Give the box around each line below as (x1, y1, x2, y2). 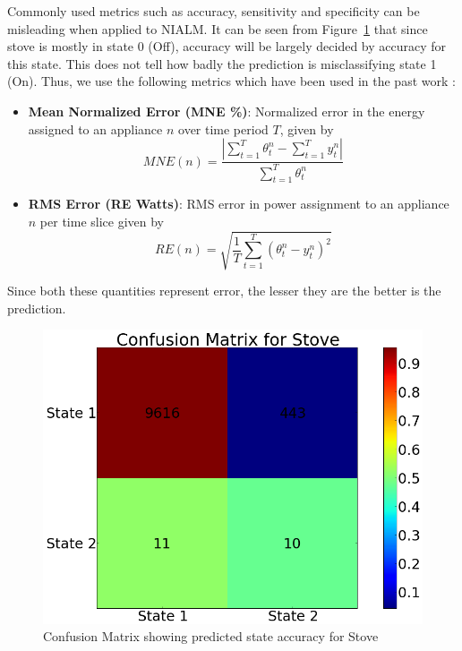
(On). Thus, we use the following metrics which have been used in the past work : (7, 72, 456, 90)
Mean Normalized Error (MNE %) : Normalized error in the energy (28, 101, 425, 120)
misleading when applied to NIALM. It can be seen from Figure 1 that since (7, 19, 428, 38)
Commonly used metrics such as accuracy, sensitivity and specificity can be (7, 2, 420, 20)
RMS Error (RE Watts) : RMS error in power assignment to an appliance (28, 194, 449, 213)
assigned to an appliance (28, 119, 163, 138)
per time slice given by (39, 211, 165, 230)
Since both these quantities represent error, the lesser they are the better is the (7, 281, 441, 300)
